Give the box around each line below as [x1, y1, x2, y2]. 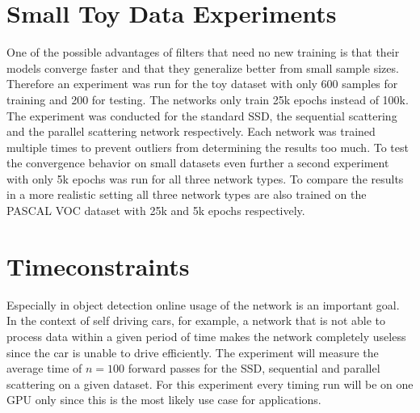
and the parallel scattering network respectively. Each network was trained [6, 123, 376, 140]
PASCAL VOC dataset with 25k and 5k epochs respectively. [6, 202, 305, 219]
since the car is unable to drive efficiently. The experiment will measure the [6, 343, 379, 360]
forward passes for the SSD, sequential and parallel [128, 360, 380, 377]
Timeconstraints [6, 249, 190, 282]
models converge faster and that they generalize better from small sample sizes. [6, 59, 399, 76]
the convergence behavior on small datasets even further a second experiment [6, 154, 389, 171]
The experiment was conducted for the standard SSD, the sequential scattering [6, 107, 397, 124]
